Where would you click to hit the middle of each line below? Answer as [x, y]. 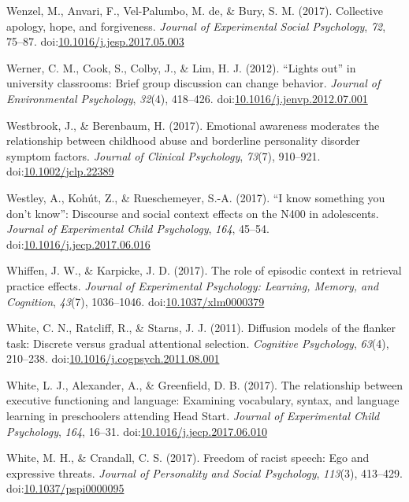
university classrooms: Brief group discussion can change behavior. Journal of [193, 83]
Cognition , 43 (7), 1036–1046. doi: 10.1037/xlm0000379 [136, 301]
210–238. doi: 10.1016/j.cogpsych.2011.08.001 [113, 358]
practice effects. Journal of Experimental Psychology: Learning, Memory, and [193, 285]
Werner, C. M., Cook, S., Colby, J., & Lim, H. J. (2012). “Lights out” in [181, 67]
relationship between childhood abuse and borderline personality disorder [183, 140]
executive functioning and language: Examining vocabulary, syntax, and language [203, 400]
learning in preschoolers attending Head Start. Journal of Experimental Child [193, 416]
